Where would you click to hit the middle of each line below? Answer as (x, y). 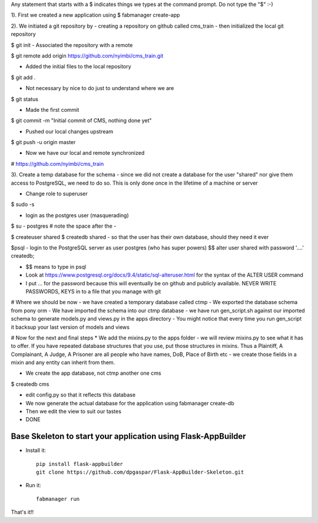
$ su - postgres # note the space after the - (64, 226)
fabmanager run (58, 499)
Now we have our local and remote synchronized (85, 153)
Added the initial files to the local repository (79, 66)
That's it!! (22, 512)
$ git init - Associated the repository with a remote (72, 45)
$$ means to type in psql (56, 267)
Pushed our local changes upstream (69, 131)
